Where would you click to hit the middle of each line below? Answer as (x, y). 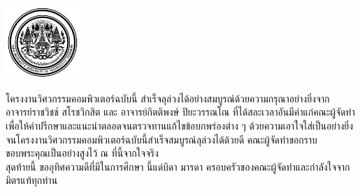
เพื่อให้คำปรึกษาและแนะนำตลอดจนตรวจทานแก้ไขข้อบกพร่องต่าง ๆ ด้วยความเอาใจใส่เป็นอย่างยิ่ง (180, 126)
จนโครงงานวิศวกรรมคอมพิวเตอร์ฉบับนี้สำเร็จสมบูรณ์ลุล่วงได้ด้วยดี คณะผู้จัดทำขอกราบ (161, 139)
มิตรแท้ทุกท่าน (32, 180)
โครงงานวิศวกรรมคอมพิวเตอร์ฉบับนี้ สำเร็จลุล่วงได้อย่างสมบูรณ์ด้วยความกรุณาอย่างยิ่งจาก (168, 98)
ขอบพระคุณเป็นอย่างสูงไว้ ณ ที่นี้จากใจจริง (82, 153)
